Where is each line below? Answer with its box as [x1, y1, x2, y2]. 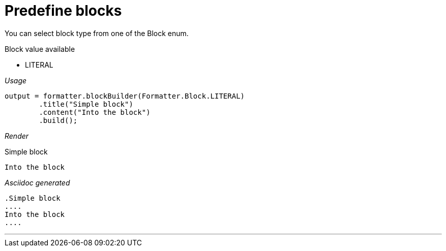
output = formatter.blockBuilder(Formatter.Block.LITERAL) [5, 91, 245, 100]
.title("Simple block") [39, 100, 133, 108]
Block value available [5, 44, 75, 53]
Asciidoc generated [5, 178, 70, 187]
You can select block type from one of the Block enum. [5, 28, 189, 38]
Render [5, 131, 29, 140]
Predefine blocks [5, 2, 122, 19]
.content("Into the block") [39, 108, 151, 116]
